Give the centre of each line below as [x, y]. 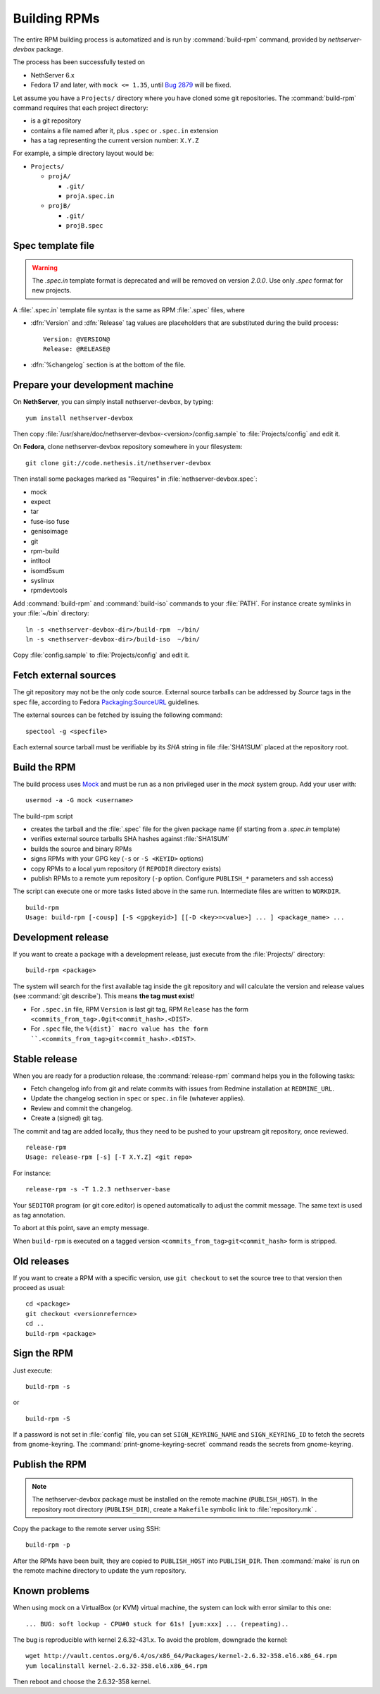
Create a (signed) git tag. [67, 1118]
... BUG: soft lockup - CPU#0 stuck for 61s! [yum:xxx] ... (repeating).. [157, 1624]
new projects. [52, 290]
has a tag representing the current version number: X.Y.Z [115, 140]
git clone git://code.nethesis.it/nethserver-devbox [118, 463]
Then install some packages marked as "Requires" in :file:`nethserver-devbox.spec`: [135, 479]
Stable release [45, 1058]
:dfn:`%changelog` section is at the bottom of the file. [108, 365]
